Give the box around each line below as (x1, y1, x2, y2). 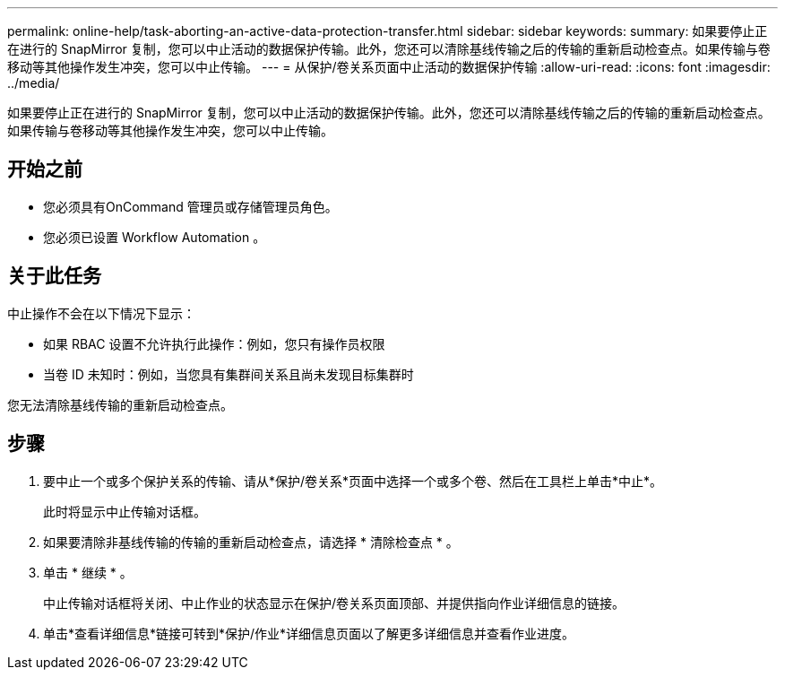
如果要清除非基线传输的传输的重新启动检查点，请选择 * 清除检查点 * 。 (43, 534, 459, 550)
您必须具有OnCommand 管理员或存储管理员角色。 (43, 198, 338, 214)
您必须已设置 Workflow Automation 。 (43, 229, 266, 245)
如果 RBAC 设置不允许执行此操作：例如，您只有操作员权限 (43, 335, 385, 352)
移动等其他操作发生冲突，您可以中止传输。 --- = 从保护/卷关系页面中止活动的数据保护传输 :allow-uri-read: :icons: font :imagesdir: (7, 59, 771, 74)
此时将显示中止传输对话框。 (43, 503, 206, 519)
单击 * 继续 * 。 (43, 564, 133, 580)
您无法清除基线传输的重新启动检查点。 (7, 396, 233, 412)
